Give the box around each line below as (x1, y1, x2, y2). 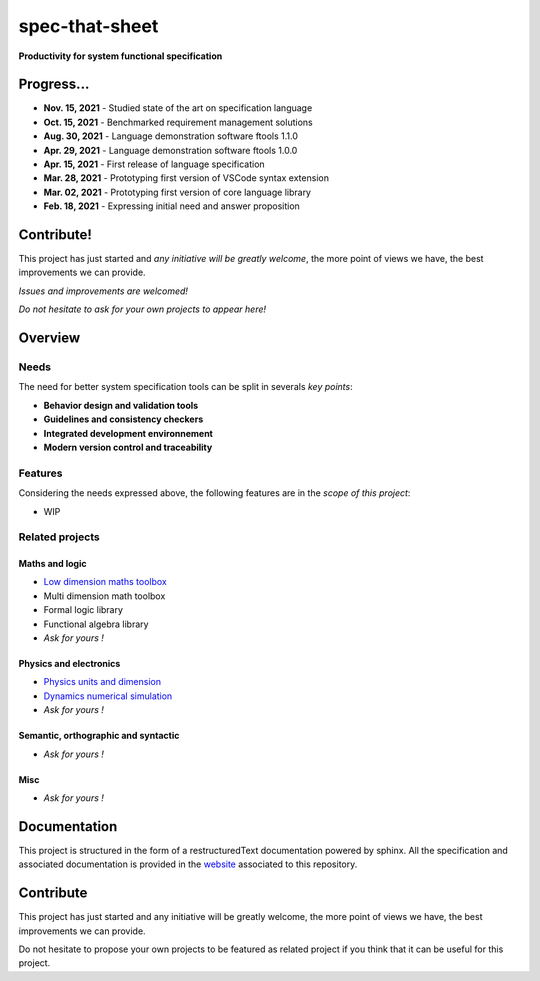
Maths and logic (18, 558, 87, 570)
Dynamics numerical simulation (43, 690, 173, 702)
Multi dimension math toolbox (43, 590, 166, 602)
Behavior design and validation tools (43, 399, 199, 411)
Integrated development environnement (43, 427, 214, 439)
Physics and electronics (18, 658, 121, 670)
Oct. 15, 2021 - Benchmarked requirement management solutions (43, 116, 314, 128)
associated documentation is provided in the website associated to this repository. (18, 858, 358, 870)
